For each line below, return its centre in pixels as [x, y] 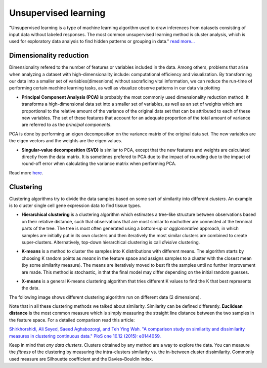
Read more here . [26, 172]
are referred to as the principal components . [67, 125]
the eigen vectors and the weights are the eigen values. [66, 141]
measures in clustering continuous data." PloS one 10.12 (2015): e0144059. [85, 336]
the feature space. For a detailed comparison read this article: [72, 320]
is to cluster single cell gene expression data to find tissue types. [75, 205]
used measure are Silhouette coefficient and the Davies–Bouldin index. [81, 359]
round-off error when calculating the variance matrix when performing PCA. [99, 164]
